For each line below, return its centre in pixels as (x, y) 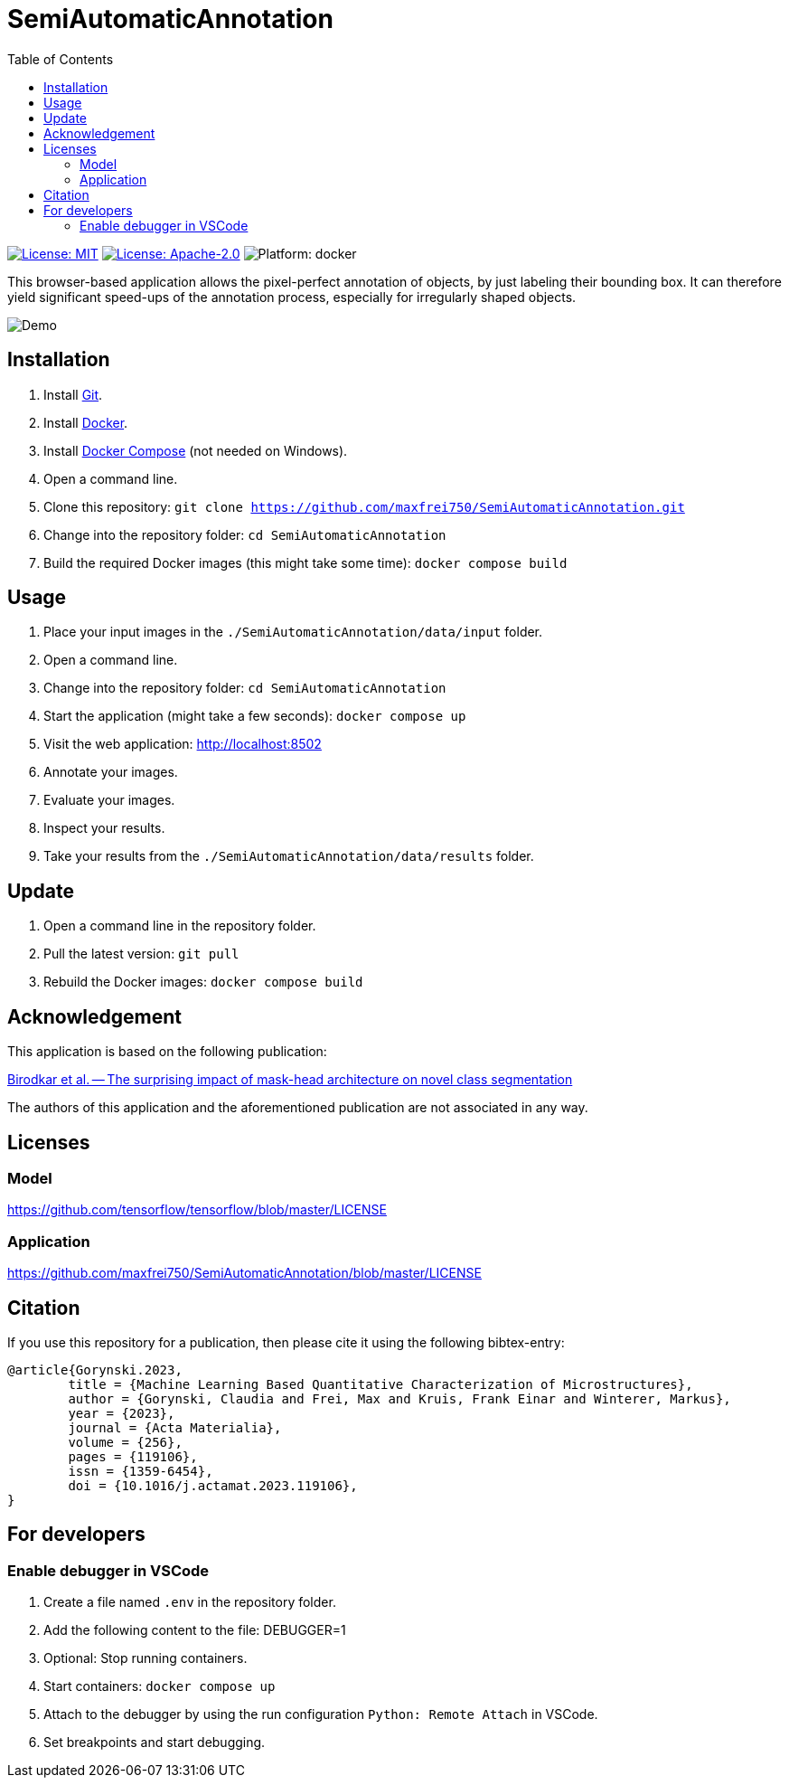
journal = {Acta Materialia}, (175, 1427)
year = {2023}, (122, 1413)
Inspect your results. (104, 828)
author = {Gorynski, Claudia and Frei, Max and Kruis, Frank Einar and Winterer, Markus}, (399, 1398)
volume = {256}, (125, 1442)
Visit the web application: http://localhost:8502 (183, 744)
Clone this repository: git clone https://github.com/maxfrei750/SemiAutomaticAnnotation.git (364, 506)
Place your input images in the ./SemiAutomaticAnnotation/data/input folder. (293, 632)
